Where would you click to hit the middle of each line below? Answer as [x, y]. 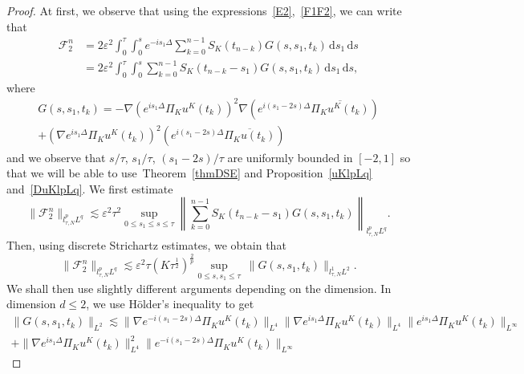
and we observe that [56, 157]
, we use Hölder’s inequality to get [170, 304]
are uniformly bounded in [290, 157]
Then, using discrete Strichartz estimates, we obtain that [146, 245]
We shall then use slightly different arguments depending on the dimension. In [199, 288]
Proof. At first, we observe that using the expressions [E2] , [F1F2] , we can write [204, 10]
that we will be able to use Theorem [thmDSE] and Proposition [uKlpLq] [189, 173]
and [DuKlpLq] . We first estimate [90, 188]
